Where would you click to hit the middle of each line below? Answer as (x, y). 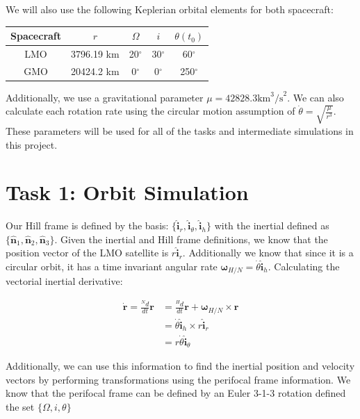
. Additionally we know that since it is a (268, 253)
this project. (32, 144)
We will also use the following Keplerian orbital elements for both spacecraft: (170, 9)
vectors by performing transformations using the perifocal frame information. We (178, 379)
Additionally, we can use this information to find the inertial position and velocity (180, 366)
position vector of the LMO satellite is (87, 253)
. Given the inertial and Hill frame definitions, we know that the (191, 239)
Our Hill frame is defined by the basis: (87, 225)
